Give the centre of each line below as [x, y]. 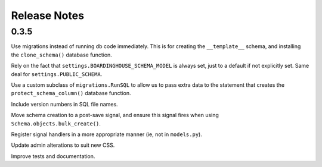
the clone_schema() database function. [62, 55]
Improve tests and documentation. [53, 156]
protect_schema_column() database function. [71, 93]
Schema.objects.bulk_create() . [56, 123]
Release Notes [48, 15]
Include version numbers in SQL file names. [65, 104]
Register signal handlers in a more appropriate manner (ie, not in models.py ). [106, 134]
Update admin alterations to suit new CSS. [63, 145]
